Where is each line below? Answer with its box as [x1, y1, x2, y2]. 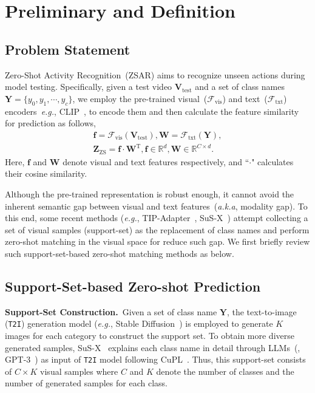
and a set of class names [195, 80, 285, 93]
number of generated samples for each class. [5, 377, 168, 389]
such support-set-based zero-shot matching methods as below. [5, 247, 234, 259]
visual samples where [40, 364, 118, 377]
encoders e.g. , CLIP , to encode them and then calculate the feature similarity [5, 104, 299, 117]
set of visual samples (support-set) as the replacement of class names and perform [5, 223, 310, 236]
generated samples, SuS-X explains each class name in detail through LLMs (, [5, 341, 300, 354]
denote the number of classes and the [156, 364, 294, 377]
